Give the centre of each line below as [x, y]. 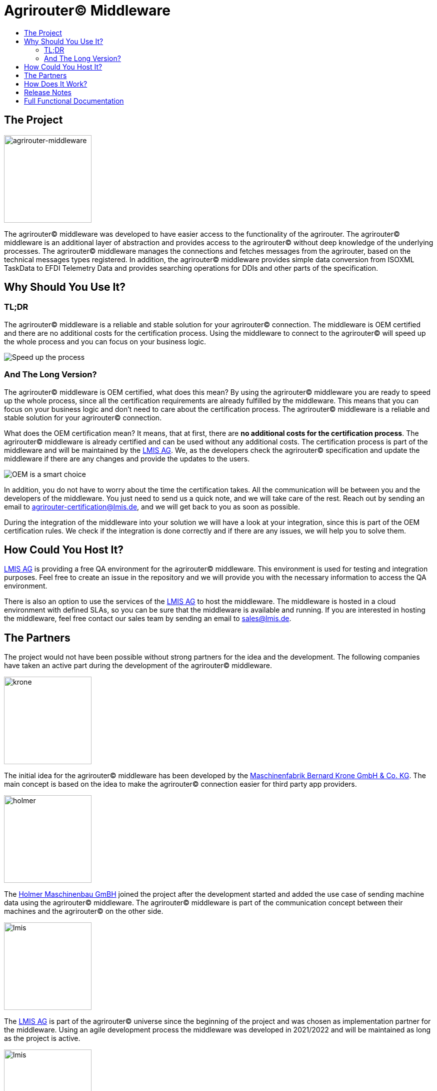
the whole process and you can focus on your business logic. [105, 341]
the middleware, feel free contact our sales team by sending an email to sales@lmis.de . [148, 619]
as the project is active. [42, 1038]
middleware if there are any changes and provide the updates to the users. [127, 458]
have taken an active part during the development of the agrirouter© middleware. [138, 666]
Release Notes [48, 92]
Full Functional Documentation [74, 101]
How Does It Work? [56, 84]
